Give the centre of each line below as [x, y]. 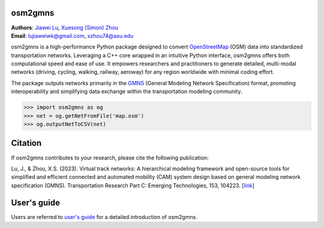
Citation [26, 143]
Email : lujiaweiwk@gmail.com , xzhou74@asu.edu [72, 35]
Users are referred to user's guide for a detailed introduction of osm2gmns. [104, 217]
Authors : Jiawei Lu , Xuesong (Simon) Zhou [65, 28]
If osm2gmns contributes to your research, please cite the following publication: [110, 157]
